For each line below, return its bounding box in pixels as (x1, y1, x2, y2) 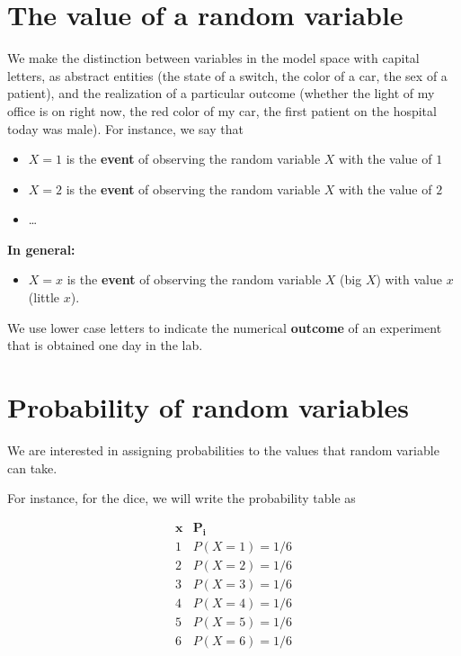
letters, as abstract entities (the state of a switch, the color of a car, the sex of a (7, 66, 448, 85)
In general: (7, 239, 75, 258)
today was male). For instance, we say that (7, 119, 244, 138)
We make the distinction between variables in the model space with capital (7, 49, 420, 67)
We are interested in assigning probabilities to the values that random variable (7, 440, 439, 459)
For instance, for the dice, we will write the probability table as (7, 489, 356, 508)
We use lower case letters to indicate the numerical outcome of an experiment (7, 318, 442, 337)
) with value (376, 270, 442, 289)
